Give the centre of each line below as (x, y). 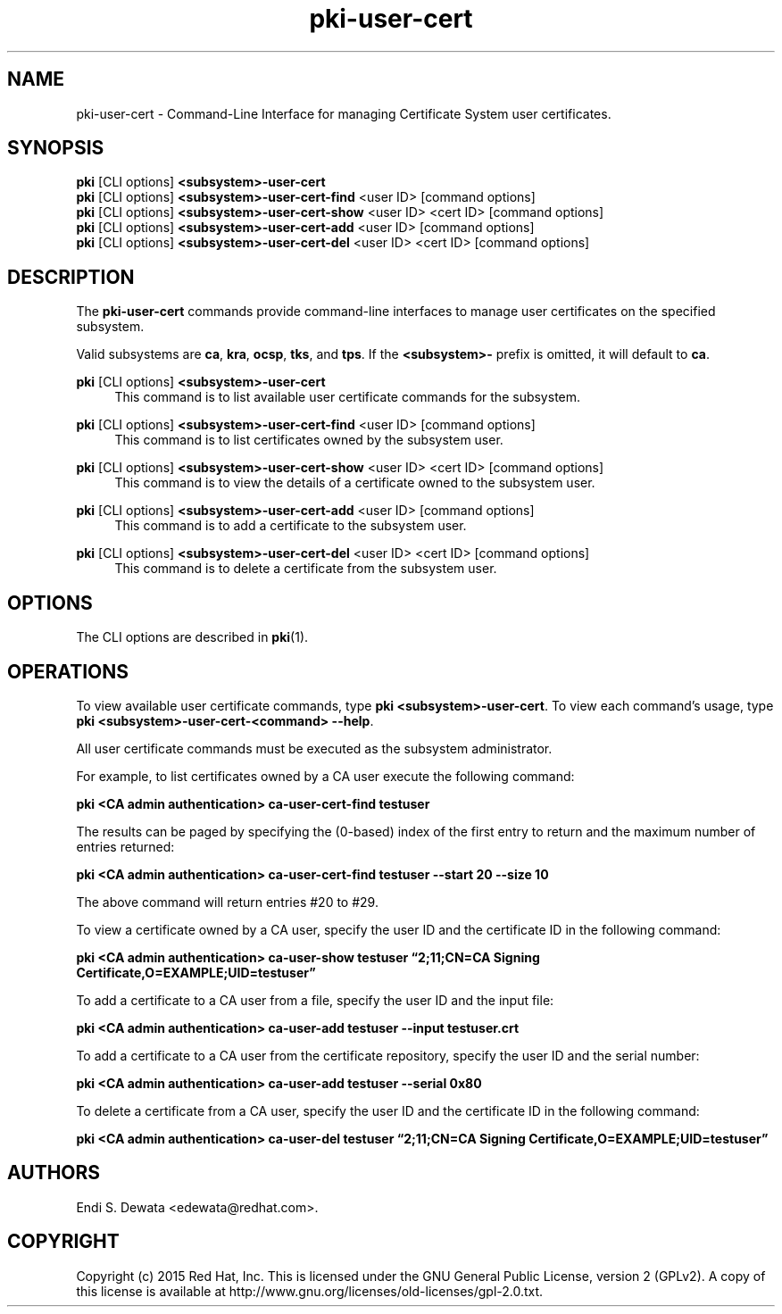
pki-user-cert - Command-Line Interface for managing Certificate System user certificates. (344, 113)
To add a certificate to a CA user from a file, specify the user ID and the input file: (315, 1000)
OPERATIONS (68, 671)
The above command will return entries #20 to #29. (227, 902)
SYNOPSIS (56, 148)
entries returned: (125, 846)
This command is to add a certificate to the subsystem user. (291, 526)
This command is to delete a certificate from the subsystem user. (306, 569)
